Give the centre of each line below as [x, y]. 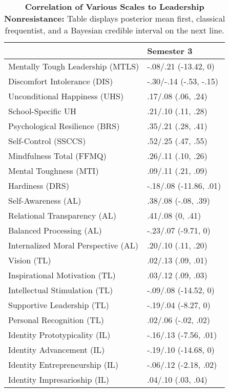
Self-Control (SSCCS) [47, 141]
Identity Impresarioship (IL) [59, 379]
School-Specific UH [42, 111]
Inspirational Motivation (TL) [62, 275]
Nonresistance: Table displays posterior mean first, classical [115, 18]
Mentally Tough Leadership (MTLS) [74, 66]
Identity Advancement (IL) [57, 350]
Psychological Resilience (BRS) [64, 126]
